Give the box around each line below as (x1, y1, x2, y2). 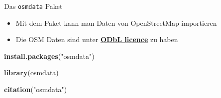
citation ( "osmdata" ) (4, 84, 67, 95)
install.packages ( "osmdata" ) (4, 50, 95, 61)
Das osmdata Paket (4, 1, 63, 11)
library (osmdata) (4, 67, 59, 78)
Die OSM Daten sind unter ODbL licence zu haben (15, 34, 178, 45)
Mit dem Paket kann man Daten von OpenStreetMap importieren (15, 17, 217, 28)
